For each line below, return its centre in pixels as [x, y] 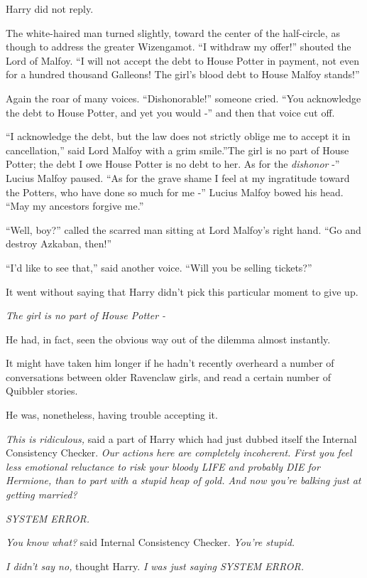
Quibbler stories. [42, 391]
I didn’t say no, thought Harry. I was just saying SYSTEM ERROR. [155, 566]
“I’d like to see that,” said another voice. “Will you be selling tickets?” [159, 267]
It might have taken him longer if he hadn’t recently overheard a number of [170, 363]
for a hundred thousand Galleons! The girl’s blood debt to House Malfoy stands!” [183, 74]
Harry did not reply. [50, 9]
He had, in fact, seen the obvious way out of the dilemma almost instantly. [168, 339]
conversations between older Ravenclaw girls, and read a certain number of [168, 376]
